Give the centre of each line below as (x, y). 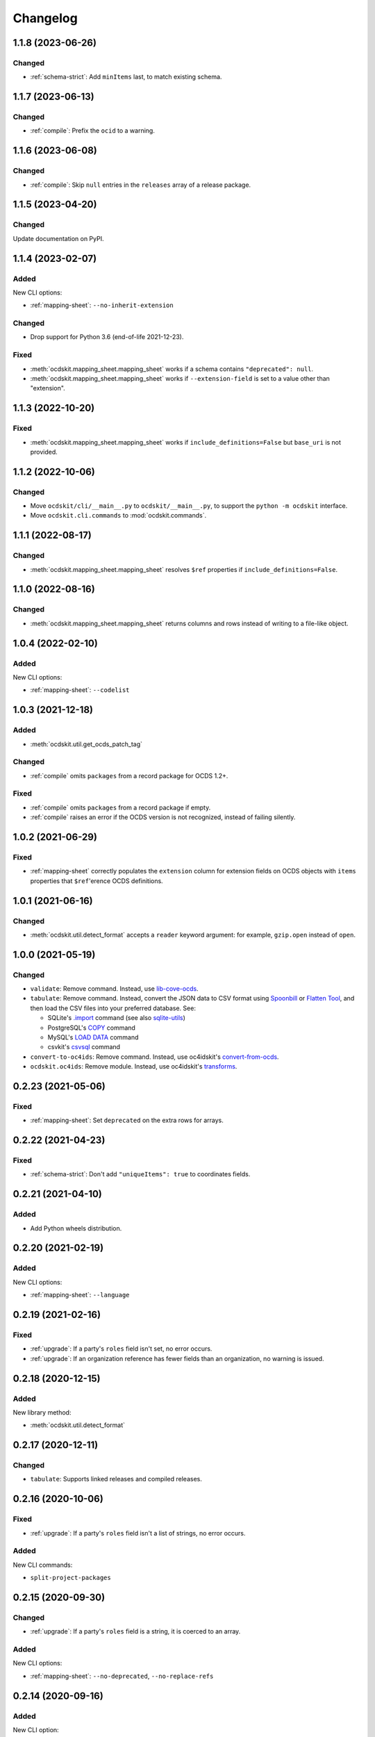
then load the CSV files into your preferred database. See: (113, 1008)
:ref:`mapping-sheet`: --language (80, 1295)
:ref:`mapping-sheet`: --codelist (80, 690)
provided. (44, 452)
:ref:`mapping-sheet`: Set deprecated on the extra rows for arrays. (127, 1120)
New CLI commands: (43, 1565)
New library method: (42, 1412)
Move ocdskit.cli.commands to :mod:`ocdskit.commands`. (118, 516)
